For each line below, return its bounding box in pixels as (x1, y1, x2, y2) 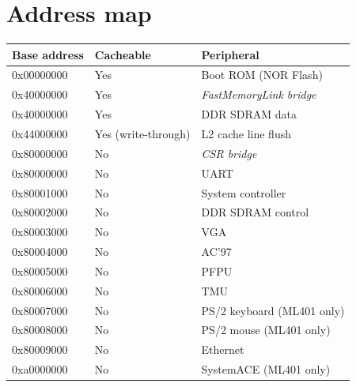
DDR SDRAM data (201, 106, 297, 122)
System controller (201, 184, 286, 201)
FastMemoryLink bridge (201, 86, 316, 103)
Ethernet (201, 341, 244, 358)
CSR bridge (201, 145, 257, 161)
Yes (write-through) (94, 126, 191, 141)
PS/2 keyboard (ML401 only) (201, 302, 345, 318)
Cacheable (94, 46, 151, 62)
